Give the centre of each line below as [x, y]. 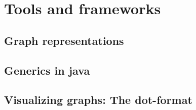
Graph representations [64, 40]
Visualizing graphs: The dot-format [98, 100]
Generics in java [47, 70]
